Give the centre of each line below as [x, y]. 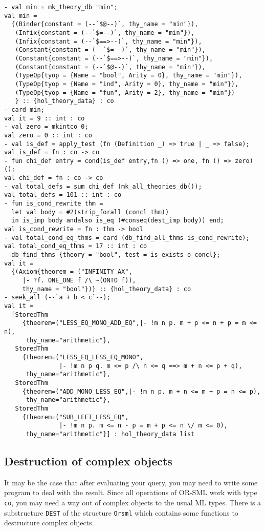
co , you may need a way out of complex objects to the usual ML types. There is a [133, 502]
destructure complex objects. [49, 523]
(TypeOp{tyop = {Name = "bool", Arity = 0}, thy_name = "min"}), [129, 76]
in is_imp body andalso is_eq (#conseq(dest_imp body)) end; [118, 221]
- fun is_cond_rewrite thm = [54, 204]
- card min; [24, 109]
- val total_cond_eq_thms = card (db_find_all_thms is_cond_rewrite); [127, 238]
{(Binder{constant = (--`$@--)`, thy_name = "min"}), [105, 24]
